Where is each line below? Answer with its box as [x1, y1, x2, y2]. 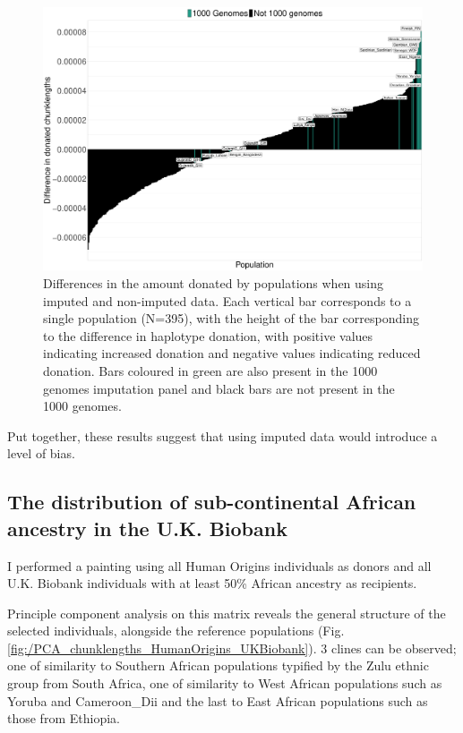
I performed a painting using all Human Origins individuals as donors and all [7, 556, 432, 575]
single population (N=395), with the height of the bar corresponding [43, 309, 419, 328]
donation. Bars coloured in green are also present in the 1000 [43, 361, 378, 379]
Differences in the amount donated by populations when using [43, 273, 384, 292]
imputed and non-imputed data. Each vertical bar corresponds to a [43, 291, 412, 310]
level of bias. [7, 444, 75, 463]
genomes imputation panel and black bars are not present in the [43, 379, 395, 397]
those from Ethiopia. [7, 709, 120, 728]
